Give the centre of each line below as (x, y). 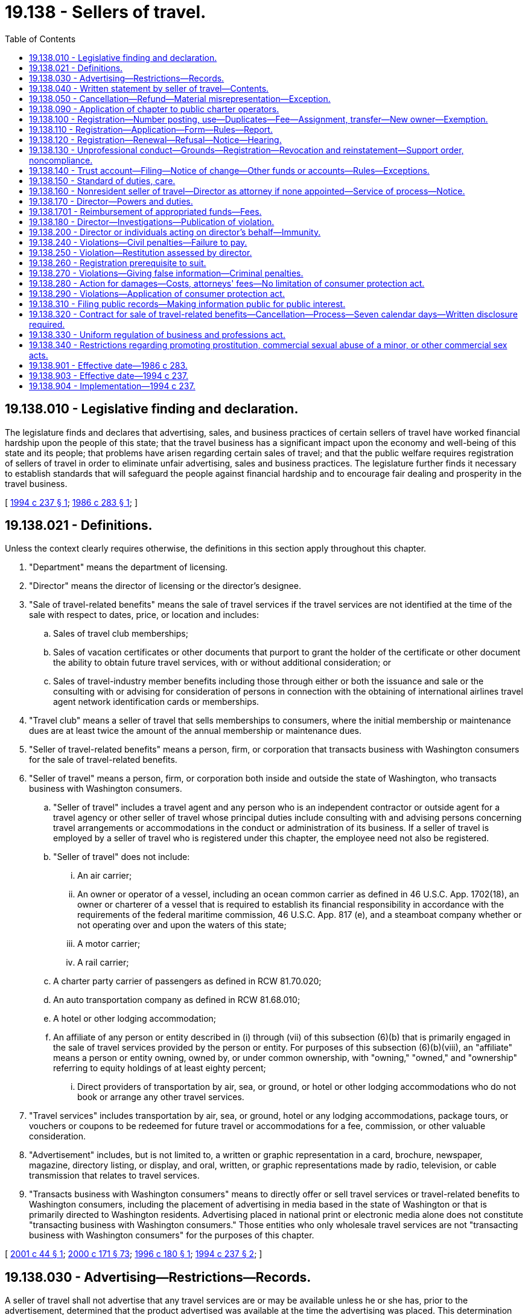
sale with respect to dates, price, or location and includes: (144, 615)
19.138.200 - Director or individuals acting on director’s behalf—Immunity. (175, 232)
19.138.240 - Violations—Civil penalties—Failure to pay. (138, 242)
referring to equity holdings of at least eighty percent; (160, 1068)
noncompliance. (61, 160)
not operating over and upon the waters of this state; (182, 925)
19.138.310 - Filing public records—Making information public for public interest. (187, 304)
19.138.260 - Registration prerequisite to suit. (118, 263)
